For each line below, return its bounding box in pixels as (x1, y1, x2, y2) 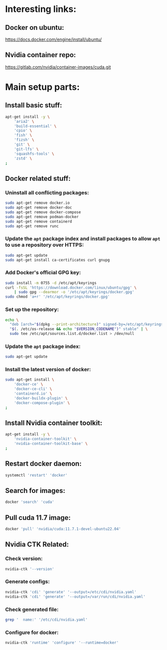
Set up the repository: (5, 306, 59, 313)
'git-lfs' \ (14, 147, 39, 152)
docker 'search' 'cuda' (5, 499, 55, 505)
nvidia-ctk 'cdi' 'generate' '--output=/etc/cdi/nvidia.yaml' (5, 589, 137, 594)
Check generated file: (5, 606, 59, 613)
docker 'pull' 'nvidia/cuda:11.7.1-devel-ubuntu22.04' (5, 527, 121, 532)
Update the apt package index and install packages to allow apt (5, 235, 161, 242)
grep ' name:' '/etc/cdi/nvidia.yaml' (5, 617, 88, 622)
